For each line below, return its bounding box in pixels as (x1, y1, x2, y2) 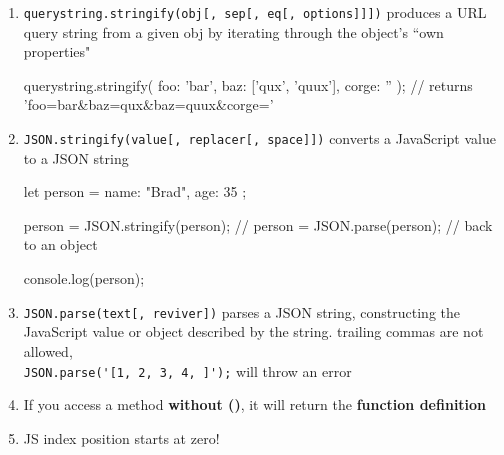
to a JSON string (23, 147, 129, 168)
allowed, (23, 340, 73, 361)
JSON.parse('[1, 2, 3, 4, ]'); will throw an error (23, 360, 352, 381)
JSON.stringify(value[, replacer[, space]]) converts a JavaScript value (23, 128, 496, 149)
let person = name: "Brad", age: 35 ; (23, 181, 247, 202)
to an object (23, 234, 98, 255)
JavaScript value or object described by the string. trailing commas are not (23, 321, 484, 342)
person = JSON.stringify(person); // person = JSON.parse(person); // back (23, 214, 493, 235)
